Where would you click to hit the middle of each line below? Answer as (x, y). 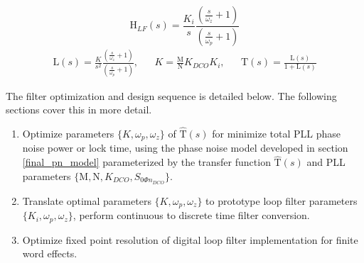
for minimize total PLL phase (276, 133)
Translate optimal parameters (87, 200)
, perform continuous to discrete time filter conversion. (191, 215)
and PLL (326, 162)
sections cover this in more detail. (79, 110)
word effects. (50, 253)
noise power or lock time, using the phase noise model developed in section (185, 148)
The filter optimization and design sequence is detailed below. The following (171, 95)
